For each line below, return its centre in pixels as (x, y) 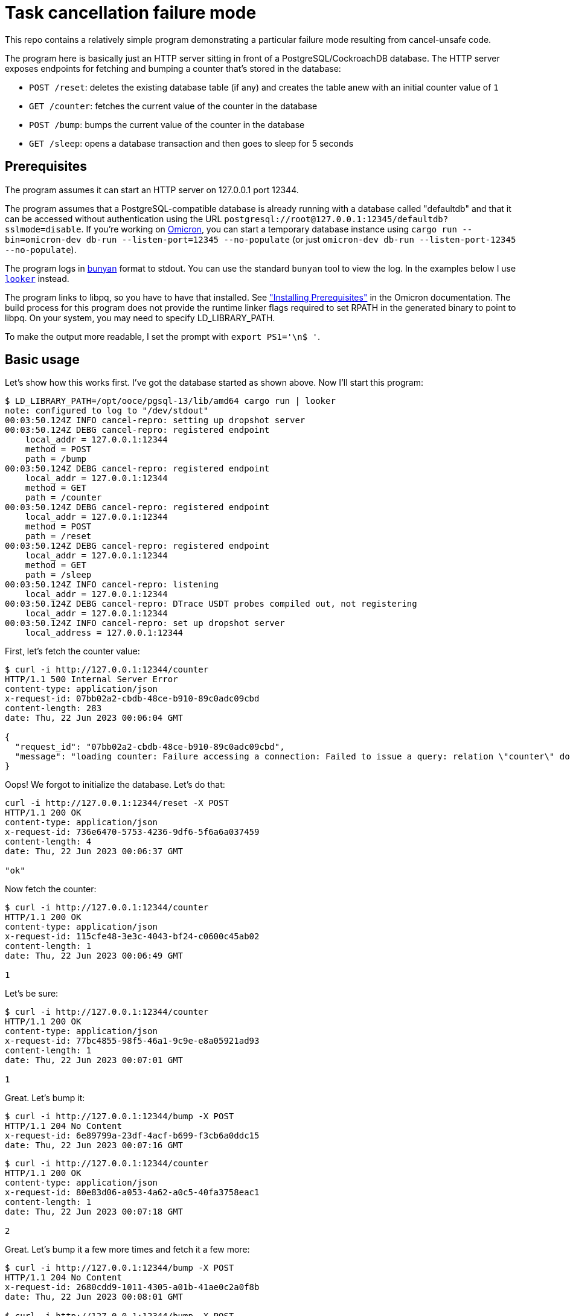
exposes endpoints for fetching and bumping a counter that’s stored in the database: (173, 68)
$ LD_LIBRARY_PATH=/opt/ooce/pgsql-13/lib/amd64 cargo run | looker (170, 401)
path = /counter (63, 498)
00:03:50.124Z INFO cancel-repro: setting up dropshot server (155, 420)
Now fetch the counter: (51, 889)
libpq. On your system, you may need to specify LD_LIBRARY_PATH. (140, 318)
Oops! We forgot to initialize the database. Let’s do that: (115, 785)
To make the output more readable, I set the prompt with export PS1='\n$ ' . (163, 336)
